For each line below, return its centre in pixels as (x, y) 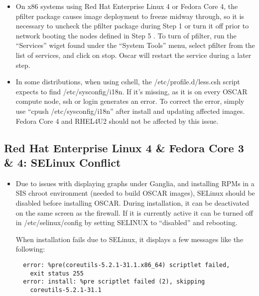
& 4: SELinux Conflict (63, 162)
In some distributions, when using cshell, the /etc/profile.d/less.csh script (128, 82)
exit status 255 (57, 273)
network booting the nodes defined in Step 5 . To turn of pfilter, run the (126, 35)
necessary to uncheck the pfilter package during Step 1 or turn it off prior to (132, 26)
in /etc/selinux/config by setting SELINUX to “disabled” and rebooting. (127, 222)
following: (30, 249)
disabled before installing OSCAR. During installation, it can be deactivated (132, 202)
